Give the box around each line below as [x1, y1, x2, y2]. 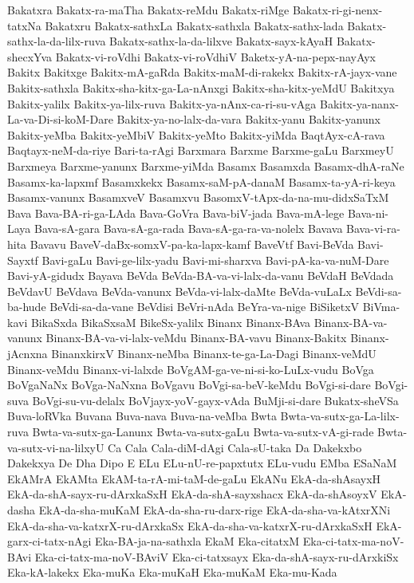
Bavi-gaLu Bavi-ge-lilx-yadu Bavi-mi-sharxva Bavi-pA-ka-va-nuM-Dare [41, 251, 389, 268]
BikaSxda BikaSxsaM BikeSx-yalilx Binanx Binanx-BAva [30, 313, 311, 330]
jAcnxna [7, 345, 48, 362]
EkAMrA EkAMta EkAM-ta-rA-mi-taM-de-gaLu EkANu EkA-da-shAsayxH [7, 470, 381, 486]
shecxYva [7, 48, 53, 65]
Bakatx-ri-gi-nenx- [292, 2, 383, 18]
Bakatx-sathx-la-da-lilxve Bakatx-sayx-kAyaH [109, 33, 333, 49]
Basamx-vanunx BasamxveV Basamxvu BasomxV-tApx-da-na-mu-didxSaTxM [7, 189, 389, 206]
